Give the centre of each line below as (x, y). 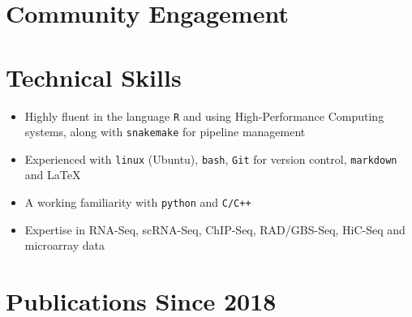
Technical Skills (94, 77)
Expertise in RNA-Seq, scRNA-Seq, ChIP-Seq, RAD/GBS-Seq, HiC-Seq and (215, 229)
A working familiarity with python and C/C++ (138, 202)
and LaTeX (53, 175)
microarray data (64, 245)
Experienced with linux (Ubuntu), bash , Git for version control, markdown (211, 158)
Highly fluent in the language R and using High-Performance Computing (204, 116)
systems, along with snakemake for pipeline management (165, 132)
